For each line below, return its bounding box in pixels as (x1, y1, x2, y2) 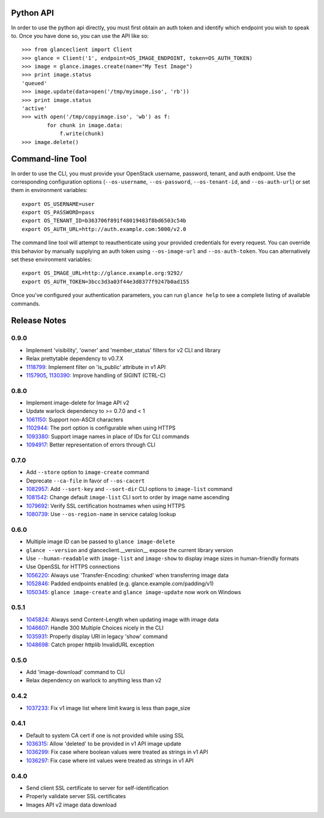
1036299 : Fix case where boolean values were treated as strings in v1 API (26, 748, 208, 756)
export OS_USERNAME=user (22, 200, 95, 207)
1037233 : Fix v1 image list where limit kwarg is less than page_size (26, 704, 191, 711)
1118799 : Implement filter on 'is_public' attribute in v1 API (26, 363, 166, 370)
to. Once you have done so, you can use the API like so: (11, 32, 149, 39)
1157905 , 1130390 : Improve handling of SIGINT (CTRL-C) (26, 371, 166, 379)
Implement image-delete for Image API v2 (26, 399, 130, 406)
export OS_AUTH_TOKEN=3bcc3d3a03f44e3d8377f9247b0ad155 (22, 278, 190, 285)
